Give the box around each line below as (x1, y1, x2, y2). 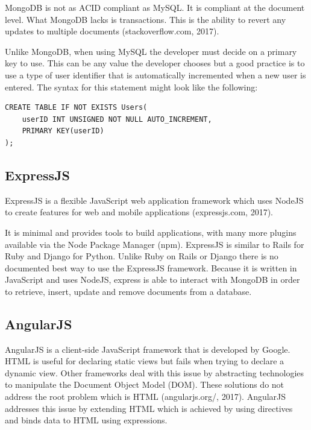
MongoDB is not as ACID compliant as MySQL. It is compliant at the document (5, 1, 305, 13)
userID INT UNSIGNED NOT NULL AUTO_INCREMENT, (22, 115, 212, 124)
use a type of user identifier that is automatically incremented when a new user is (5, 68, 306, 81)
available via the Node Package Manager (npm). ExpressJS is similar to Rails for (5, 238, 304, 250)
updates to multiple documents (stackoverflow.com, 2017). (5, 25, 219, 37)
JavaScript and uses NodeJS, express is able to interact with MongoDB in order (5, 273, 300, 286)
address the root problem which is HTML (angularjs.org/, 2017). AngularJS (5, 390, 286, 403)
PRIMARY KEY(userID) (22, 127, 104, 136)
